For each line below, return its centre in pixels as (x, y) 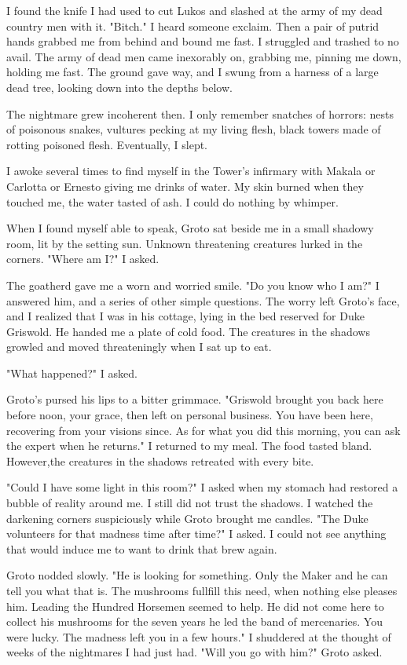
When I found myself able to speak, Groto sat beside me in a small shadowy (190, 228)
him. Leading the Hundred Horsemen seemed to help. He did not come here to (195, 606)
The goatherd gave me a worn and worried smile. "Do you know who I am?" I (193, 285)
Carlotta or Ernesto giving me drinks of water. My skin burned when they (185, 186)
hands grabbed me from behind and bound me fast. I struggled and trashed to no (203, 41)
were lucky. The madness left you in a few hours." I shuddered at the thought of (199, 636)
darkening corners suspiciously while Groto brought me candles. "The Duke (187, 518)
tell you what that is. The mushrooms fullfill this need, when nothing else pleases (202, 590)
